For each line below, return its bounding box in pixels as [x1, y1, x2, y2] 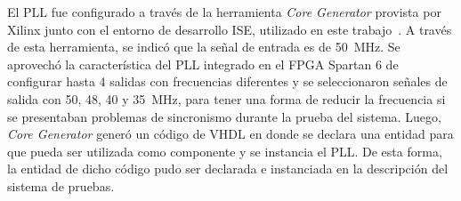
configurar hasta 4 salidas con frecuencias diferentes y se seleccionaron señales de [7, 72, 448, 91]
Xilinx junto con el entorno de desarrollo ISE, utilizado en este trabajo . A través [7, 20, 452, 38]
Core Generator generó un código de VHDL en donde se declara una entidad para [7, 125, 454, 143]
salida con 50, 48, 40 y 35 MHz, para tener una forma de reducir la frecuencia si [7, 89, 446, 108]
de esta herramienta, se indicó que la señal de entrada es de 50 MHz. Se [7, 37, 400, 56]
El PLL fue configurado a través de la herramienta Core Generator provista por [7, 3, 441, 20]
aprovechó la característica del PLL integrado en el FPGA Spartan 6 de [7, 54, 399, 73]
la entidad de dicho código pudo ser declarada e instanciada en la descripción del [7, 159, 449, 178]
